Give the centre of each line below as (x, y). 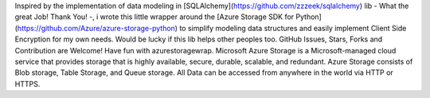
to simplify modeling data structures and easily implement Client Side (293, 28)
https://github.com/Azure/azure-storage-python (96, 28)
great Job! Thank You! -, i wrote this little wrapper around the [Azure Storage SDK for (154, 17)
